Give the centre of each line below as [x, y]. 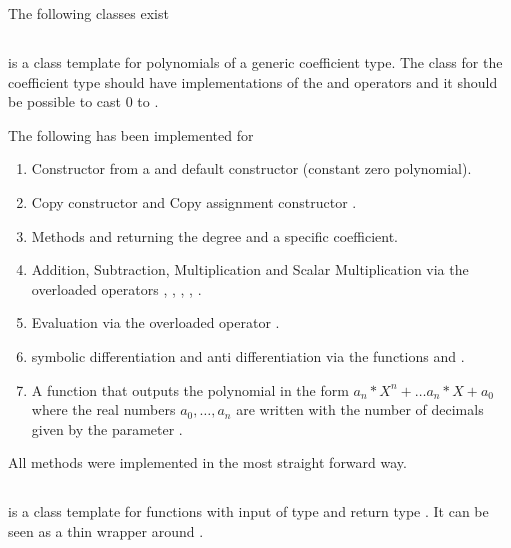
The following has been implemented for [131, 134]
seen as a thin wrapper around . [106, 530]
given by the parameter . [107, 428]
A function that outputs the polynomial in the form [190, 389]
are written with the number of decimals [360, 409]
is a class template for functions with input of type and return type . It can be [248, 511]
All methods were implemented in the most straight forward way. [207, 462]
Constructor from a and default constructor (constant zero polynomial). [251, 168]
